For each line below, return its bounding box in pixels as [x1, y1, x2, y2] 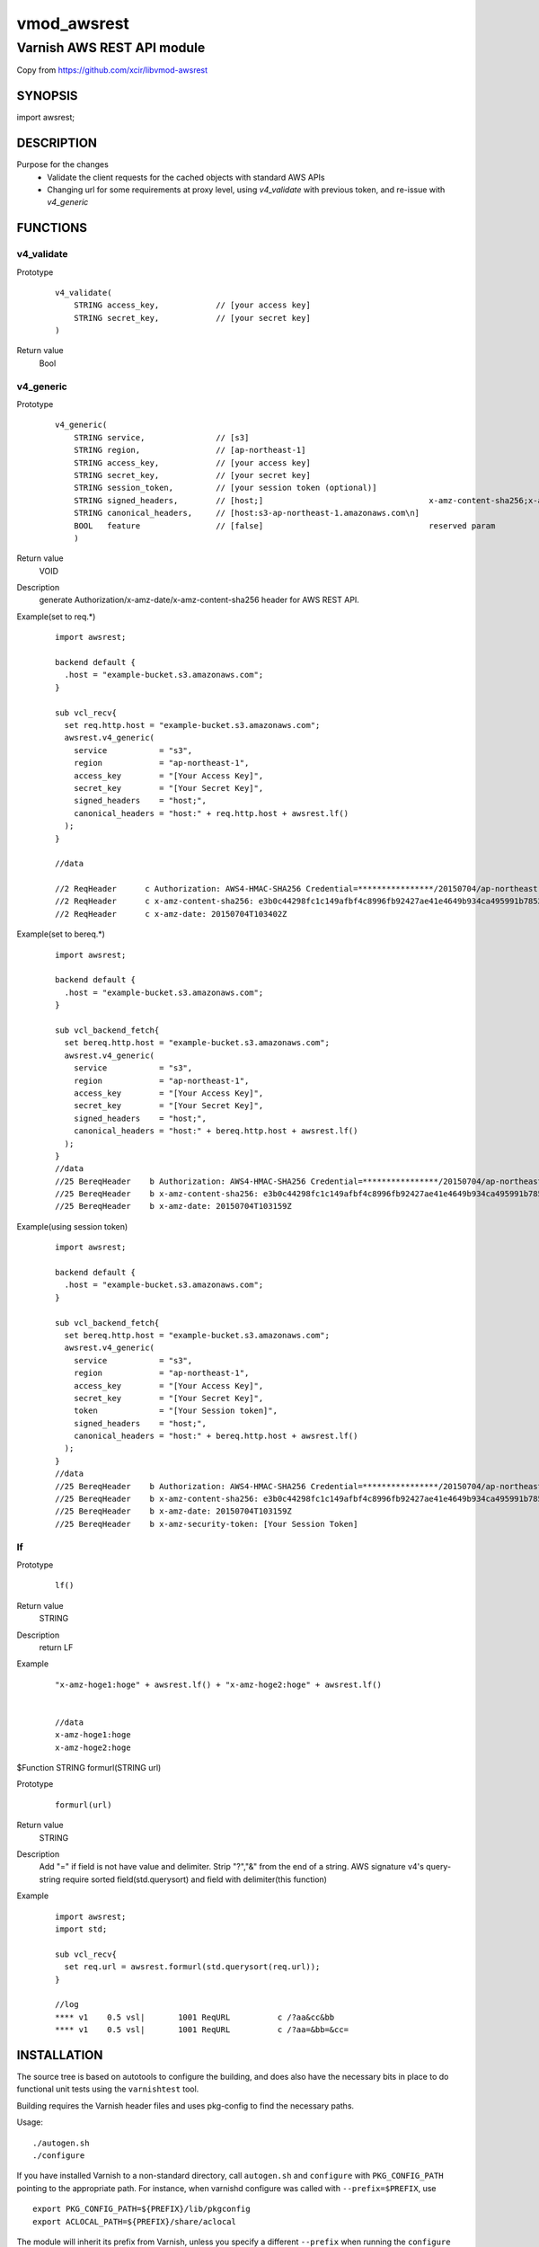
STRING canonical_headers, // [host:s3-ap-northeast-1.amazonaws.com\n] [73, 508, 420, 519]
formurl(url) [55, 1799, 112, 1810]
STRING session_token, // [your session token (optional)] [73, 483, 377, 493]
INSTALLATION [16, 2047, 103, 2063]
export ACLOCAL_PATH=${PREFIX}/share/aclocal [32, 2216, 237, 2226]
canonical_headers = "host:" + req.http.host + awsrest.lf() [73, 808, 349, 818]
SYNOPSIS [16, 88, 78, 103]
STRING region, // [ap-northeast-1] [73, 445, 306, 456]
